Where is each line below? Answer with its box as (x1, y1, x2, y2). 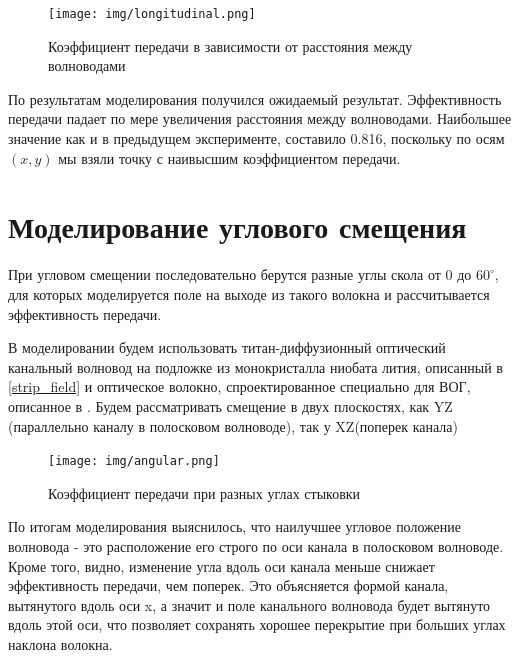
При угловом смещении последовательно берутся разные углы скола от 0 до (8, 264, 472, 285)
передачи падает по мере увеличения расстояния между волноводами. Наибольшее (8, 108, 512, 129)
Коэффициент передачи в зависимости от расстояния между (48, 35, 413, 56)
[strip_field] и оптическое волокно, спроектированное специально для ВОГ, (8, 376, 471, 397)
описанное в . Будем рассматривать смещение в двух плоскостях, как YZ (8, 395, 453, 416)
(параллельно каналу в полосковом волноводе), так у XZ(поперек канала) (8, 415, 459, 436)
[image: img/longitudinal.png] (48, 7, 256, 21)
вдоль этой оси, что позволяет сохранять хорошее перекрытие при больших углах (8, 614, 506, 635)
